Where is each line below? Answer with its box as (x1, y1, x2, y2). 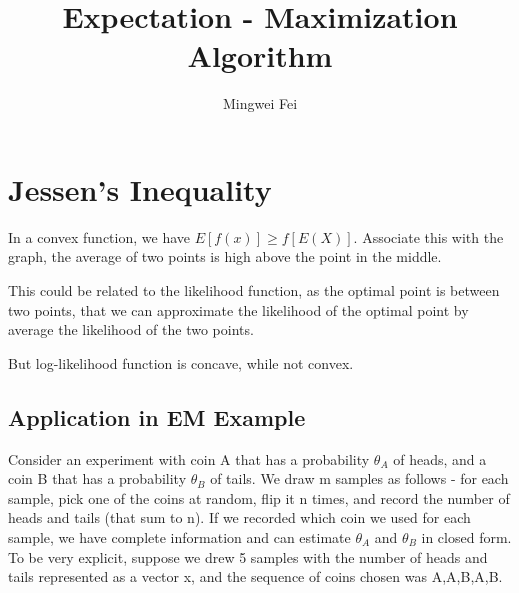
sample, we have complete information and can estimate (8, 526, 351, 547)
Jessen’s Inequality (8, 168, 272, 209)
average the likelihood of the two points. (8, 319, 254, 340)
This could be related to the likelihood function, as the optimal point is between (8, 280, 500, 301)
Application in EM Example (8, 401, 306, 432)
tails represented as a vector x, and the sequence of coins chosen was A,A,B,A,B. (8, 566, 503, 587)
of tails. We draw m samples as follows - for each (210, 468, 509, 489)
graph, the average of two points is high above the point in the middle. (8, 246, 442, 267)
